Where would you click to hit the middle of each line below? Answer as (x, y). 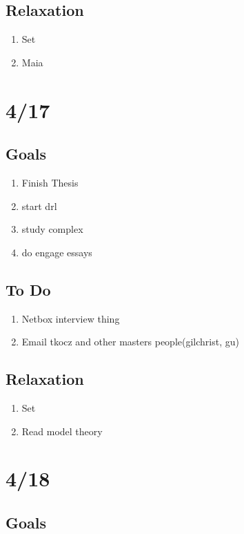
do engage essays (57, 252)
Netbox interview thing (71, 318)
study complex (52, 229)
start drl (39, 206)
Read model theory (62, 431)
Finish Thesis (50, 182)
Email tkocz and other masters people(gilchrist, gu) (130, 342)
